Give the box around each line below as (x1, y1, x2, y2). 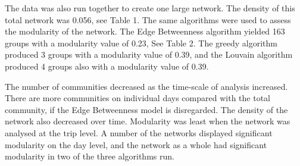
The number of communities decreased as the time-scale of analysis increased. (5, 80, 288, 92)
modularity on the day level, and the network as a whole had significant (5, 138, 267, 151)
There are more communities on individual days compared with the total (5, 92, 270, 104)
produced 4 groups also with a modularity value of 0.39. (5, 59, 209, 72)
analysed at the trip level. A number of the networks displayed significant (5, 126, 273, 139)
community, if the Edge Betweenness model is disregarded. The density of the (5, 103, 288, 115)
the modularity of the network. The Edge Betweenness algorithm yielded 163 (5, 25, 285, 37)
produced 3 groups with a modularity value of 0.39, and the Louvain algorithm (5, 48, 293, 61)
